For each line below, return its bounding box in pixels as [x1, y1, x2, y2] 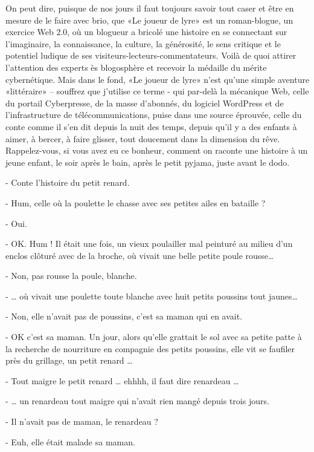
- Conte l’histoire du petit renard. [5, 176, 130, 189]
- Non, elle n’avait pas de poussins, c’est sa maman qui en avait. [5, 310, 243, 323]
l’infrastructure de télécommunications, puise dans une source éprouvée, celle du [5, 108, 302, 121]
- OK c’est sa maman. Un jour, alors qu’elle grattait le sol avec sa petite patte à [5, 330, 302, 343]
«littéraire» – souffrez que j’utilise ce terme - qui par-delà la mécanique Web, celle [5, 85, 309, 97]
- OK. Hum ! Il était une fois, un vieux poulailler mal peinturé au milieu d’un [5, 237, 293, 250]
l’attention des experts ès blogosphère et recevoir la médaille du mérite [5, 61, 267, 73]
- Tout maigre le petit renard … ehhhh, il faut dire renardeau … [5, 374, 239, 387]
